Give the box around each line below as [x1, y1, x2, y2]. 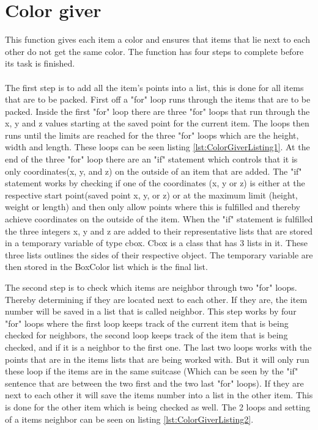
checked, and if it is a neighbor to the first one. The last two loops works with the [5, 340, 312, 353]
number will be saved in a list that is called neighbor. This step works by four [5, 305, 297, 318]
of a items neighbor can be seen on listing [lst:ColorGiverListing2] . [5, 412, 254, 425]
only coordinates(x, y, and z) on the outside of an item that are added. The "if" [5, 164, 302, 177]
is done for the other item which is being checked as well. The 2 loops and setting [5, 400, 311, 413]
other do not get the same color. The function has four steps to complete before [5, 45, 304, 57]
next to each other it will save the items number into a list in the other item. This [5, 388, 313, 401]
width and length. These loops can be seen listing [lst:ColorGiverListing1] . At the [5, 140, 310, 153]
